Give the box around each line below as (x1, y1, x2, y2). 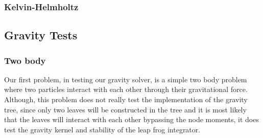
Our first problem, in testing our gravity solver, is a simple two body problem (4, 74, 247, 84)
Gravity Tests (4, 27, 78, 43)
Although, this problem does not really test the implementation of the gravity (4, 94, 248, 105)
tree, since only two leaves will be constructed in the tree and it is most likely (4, 104, 247, 114)
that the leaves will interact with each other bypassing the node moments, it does (4, 114, 259, 125)
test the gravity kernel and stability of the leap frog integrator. (4, 124, 201, 134)
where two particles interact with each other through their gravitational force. (4, 84, 248, 95)
